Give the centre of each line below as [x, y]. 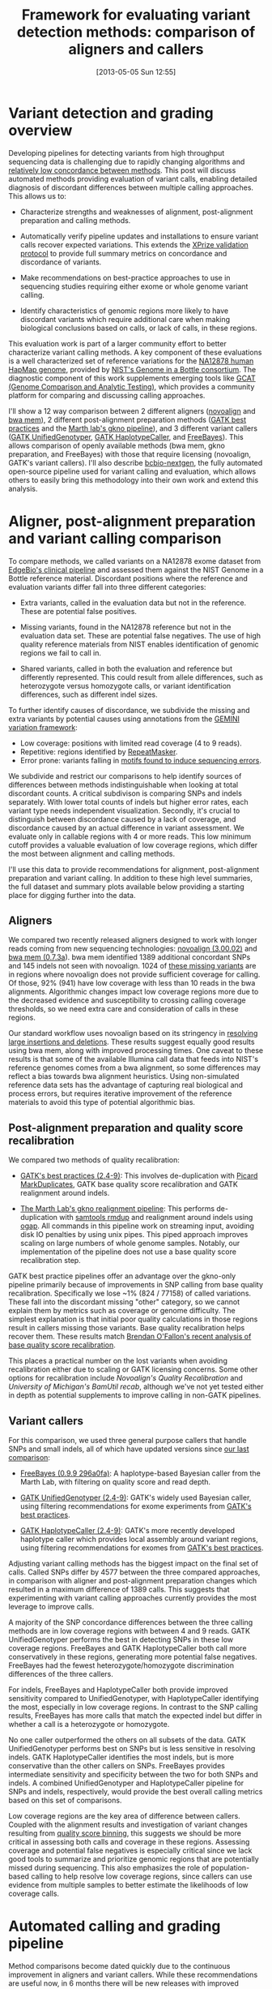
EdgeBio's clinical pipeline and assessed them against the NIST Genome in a [136, 569]
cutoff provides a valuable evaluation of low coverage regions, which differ [133, 844]
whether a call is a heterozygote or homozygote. [89, 1725]
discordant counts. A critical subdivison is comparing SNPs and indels [125, 793]
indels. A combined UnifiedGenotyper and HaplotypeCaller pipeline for [126, 1783]
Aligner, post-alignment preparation [132, 521]
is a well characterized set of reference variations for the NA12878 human [131, 361]
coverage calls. [34, 1894]
